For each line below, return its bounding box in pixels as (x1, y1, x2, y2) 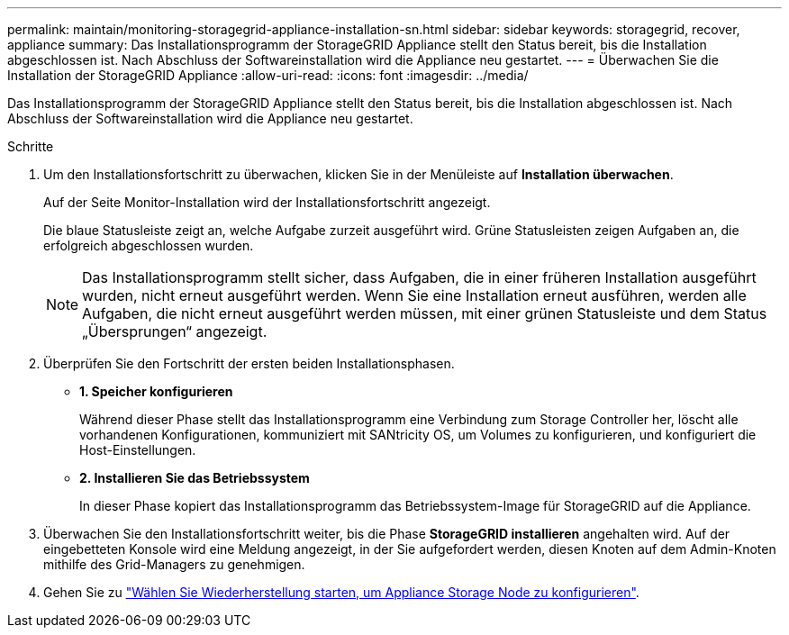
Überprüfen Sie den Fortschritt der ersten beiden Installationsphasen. (43, 356, 455, 371)
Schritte (7, 139, 54, 154)
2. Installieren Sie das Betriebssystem (79, 470, 310, 485)
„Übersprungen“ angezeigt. (82, 322, 268, 340)
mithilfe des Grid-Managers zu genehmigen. (43, 557, 305, 572)
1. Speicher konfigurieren (79, 384, 233, 399)
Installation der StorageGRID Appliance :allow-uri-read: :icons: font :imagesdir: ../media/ (7, 68, 529, 83)
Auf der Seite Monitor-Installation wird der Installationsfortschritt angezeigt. (43, 195, 491, 210)
